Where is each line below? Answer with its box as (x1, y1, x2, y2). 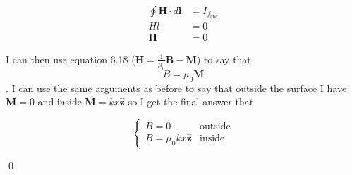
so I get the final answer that (128, 94, 254, 109)
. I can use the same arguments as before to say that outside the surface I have (6, 80, 347, 95)
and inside (37, 94, 82, 109)
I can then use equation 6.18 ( (6, 51, 135, 66)
